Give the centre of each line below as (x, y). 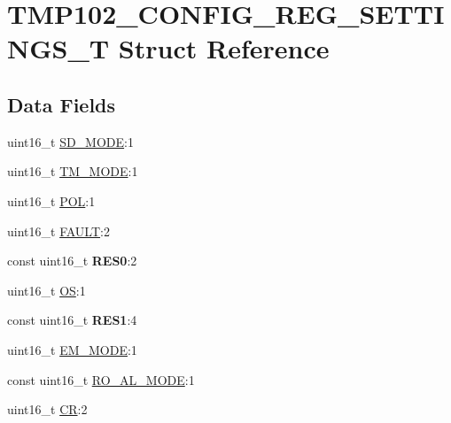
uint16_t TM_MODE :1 (73, 171)
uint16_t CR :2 (47, 409)
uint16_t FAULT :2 (58, 231)
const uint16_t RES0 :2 (72, 261)
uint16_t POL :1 (51, 200)
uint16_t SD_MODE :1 (70, 141)
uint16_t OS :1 (47, 290)
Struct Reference (224, 48)
